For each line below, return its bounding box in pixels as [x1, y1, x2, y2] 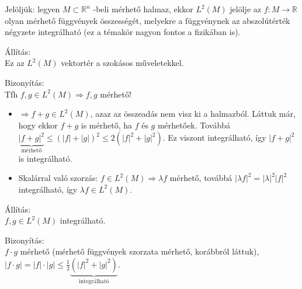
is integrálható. [18, 152, 72, 164]
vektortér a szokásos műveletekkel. [61, 57, 184, 69]
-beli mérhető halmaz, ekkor [93, 3, 193, 15]
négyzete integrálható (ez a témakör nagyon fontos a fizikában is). [5, 26, 241, 38]
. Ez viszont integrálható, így [162, 131, 266, 144]
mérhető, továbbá [169, 172, 232, 184]
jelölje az [230, 3, 261, 15]
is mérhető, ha [81, 119, 132, 131]
